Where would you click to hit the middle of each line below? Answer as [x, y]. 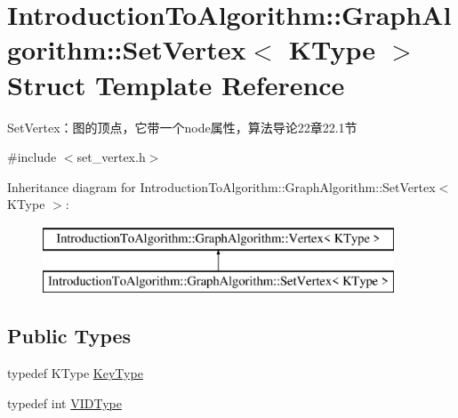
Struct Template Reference [176, 84]
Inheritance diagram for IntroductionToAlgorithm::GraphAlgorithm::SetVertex [221, 186]
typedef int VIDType [64, 402]
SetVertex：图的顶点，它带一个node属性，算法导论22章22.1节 [182, 127]
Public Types [69, 336]
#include [32, 157]
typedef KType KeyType [75, 373]
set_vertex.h [111, 157]
